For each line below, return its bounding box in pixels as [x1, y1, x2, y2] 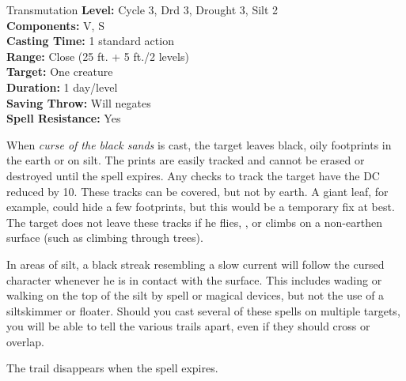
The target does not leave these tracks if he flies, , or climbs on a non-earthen [6, 213, 382, 230]
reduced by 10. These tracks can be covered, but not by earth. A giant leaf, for [6, 183, 389, 199]
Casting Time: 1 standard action [6, 32, 174, 49]
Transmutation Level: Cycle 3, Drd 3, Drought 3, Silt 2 [6, 2, 279, 17]
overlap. [6, 333, 44, 349]
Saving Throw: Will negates [6, 94, 151, 111]
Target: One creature [6, 63, 113, 80]
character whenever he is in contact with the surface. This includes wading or [6, 271, 382, 288]
